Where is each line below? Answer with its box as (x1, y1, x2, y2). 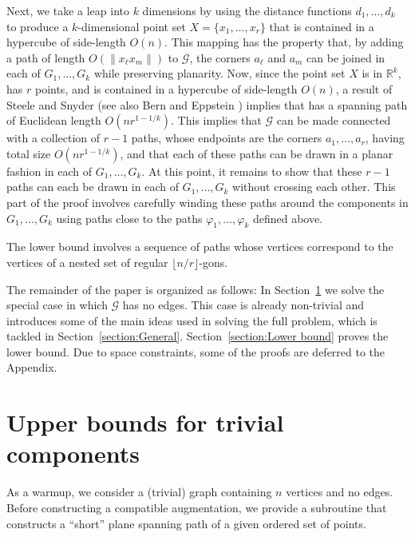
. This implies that (171, 112, 262, 129)
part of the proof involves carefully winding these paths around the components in (6, 193, 409, 210)
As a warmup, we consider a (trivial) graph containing (6, 483, 272, 500)
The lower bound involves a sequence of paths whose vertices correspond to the (6, 238, 393, 255)
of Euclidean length (6, 112, 101, 129)
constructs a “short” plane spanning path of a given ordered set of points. (6, 515, 366, 531)
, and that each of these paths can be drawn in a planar (120, 145, 393, 161)
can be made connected (276, 112, 391, 129)
